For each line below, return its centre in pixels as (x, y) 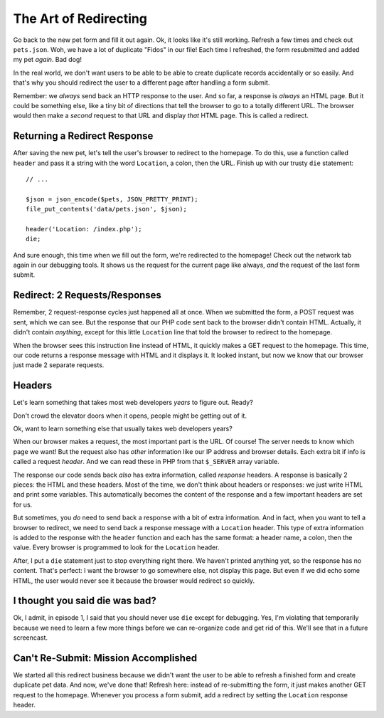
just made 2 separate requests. (59, 365)
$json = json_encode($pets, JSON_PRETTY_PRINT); (112, 199)
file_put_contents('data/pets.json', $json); (107, 209)
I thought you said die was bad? (85, 601)
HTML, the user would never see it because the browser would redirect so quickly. (134, 581)
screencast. (31, 638)
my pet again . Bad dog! (47, 60)
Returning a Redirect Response (83, 136)
